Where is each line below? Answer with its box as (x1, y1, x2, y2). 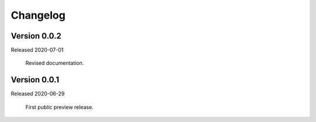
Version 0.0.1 (11, 75, 60, 85)
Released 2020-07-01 (11, 47, 64, 54)
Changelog (11, 9, 66, 22)
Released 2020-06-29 (11, 90, 65, 97)
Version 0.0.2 (11, 31, 61, 41)
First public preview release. (25, 103, 94, 110)
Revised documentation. (25, 60, 84, 67)
